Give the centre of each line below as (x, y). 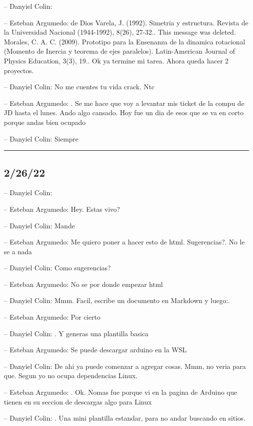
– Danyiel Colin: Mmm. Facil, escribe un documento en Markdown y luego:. (117, 300)
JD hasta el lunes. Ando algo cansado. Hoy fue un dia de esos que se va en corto (124, 112)
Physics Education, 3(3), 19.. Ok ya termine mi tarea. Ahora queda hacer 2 (116, 60)
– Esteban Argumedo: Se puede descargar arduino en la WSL (95, 350)
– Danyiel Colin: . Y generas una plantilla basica (76, 333)
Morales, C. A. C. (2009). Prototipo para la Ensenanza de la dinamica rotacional (125, 41)
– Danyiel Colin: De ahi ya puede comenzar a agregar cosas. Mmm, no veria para (125, 366)
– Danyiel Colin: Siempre (41, 138)
